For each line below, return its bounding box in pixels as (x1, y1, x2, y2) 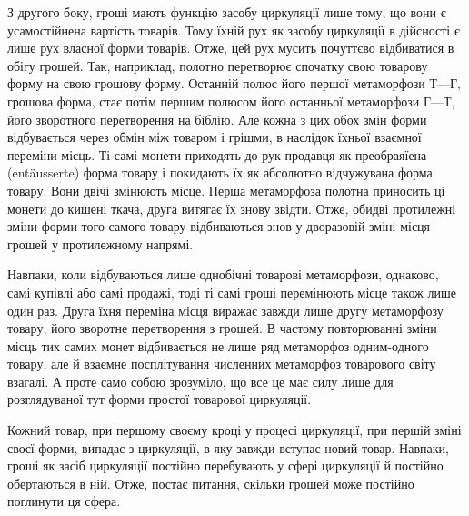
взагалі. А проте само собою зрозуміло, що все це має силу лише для (7, 371, 394, 390)
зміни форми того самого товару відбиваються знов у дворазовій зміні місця (7, 217, 431, 236)
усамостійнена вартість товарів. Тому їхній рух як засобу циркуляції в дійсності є (7, 20, 460, 39)
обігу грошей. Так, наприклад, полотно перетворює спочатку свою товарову (7, 56, 428, 75)
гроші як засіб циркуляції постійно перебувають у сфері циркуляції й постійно (7, 456, 444, 475)
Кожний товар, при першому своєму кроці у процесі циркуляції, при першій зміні (7, 420, 462, 440)
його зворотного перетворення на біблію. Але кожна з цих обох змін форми (7, 109, 427, 128)
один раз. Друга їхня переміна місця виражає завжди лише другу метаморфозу (7, 300, 444, 319)
